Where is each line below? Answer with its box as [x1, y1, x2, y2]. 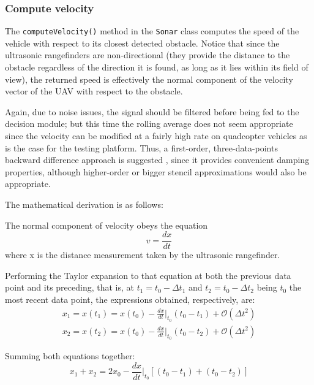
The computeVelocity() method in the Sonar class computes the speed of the [5, 25, 299, 37]
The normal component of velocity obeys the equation [5, 218, 208, 231]
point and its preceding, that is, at [5, 281, 134, 294]
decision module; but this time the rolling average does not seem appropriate [5, 117, 293, 130]
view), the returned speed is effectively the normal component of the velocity [5, 72, 293, 85]
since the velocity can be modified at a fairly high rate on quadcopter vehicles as [5, 129, 307, 142]
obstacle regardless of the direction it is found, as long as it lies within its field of [5, 61, 308, 74]
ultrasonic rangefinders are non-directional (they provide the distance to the [5, 48, 290, 61]
